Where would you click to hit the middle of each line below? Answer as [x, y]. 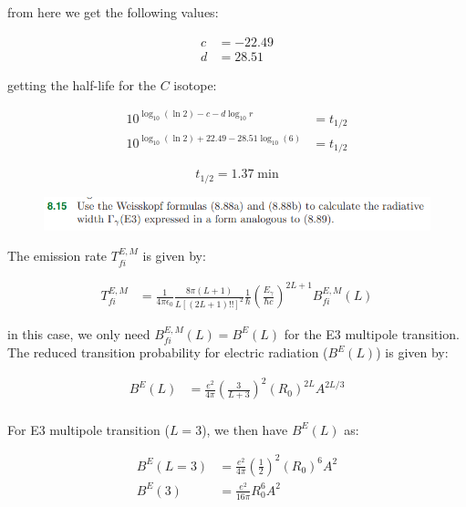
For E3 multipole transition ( [88, 429]
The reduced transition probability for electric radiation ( [168, 352]
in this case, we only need [79, 333]
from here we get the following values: [113, 12]
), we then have [245, 429]
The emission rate [57, 256]
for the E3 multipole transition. [372, 333]
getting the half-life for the [82, 84]
